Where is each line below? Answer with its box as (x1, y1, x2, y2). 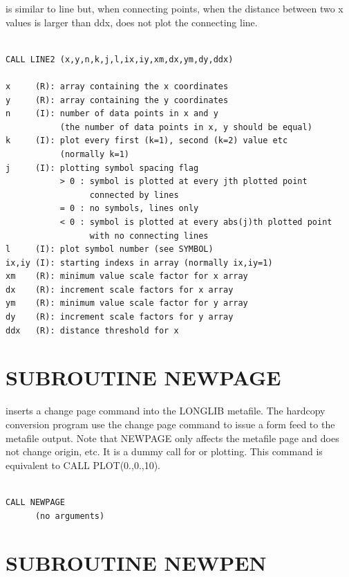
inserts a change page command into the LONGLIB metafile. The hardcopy (6, 403, 326, 418)
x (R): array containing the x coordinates (6, 81, 229, 91)
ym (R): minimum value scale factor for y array (6, 298, 248, 309)
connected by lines (89, 190, 179, 200)
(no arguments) (35, 511, 105, 521)
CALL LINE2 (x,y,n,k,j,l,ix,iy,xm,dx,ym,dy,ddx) (6, 54, 234, 64)
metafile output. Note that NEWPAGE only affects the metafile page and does (6, 430, 339, 445)
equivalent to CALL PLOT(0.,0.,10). (6, 457, 161, 472)
